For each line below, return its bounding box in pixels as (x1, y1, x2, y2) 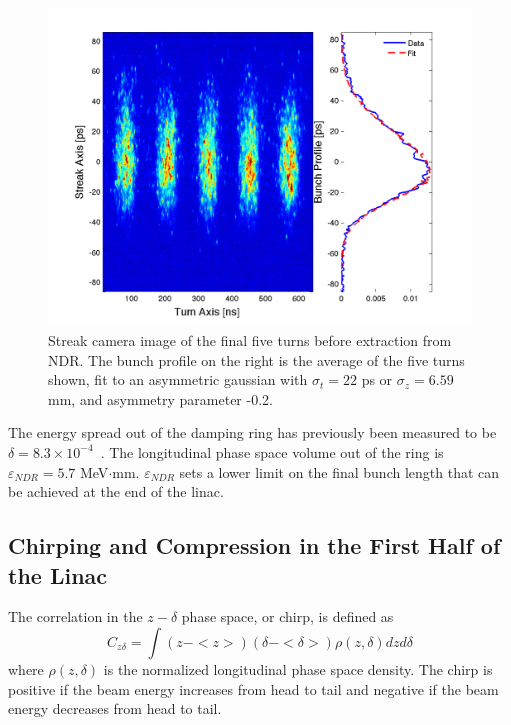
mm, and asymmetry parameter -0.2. (48, 388, 273, 409)
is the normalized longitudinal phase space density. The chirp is (103, 658, 493, 679)
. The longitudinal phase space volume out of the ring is (100, 441, 444, 462)
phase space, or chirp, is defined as (181, 606, 394, 627)
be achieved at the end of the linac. (8, 481, 224, 502)
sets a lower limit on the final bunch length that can (179, 461, 500, 482)
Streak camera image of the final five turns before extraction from (48, 330, 452, 350)
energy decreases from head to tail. (8, 698, 222, 719)
